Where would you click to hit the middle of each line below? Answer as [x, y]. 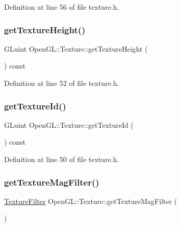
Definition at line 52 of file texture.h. [62, 83]
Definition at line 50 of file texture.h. [62, 159]
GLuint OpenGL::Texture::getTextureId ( [69, 124]
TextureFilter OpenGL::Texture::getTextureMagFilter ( [91, 201]
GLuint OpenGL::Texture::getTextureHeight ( [76, 48]
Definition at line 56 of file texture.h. [62, 7]
